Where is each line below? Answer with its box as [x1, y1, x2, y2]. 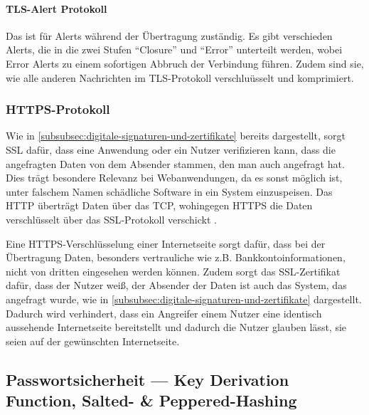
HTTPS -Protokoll [6, 100, 110, 118]
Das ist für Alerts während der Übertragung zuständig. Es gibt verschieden [6, 28, 333, 43]
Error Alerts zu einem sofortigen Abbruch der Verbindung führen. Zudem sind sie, [6, 56, 364, 70]
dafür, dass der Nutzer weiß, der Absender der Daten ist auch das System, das [6, 278, 347, 293]
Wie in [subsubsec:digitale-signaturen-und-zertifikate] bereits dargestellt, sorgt [6, 128, 346, 143]
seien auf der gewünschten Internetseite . [6, 333, 180, 348]
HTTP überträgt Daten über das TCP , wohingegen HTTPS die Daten [6, 198, 313, 213]
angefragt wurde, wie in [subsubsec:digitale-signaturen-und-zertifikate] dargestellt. [6, 291, 362, 306]
